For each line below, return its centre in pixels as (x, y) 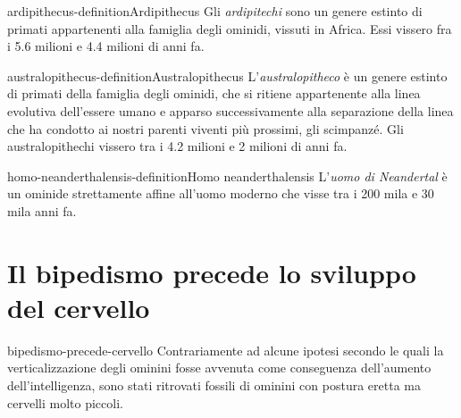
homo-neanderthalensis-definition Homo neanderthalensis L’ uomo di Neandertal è (227, 176)
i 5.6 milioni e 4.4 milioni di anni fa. (106, 46)
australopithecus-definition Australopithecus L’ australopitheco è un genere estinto (227, 75)
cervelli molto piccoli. (65, 402)
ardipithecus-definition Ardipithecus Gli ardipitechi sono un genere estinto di (215, 11)
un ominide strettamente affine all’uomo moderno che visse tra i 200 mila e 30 (221, 193)
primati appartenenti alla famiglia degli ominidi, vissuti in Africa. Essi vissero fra (230, 28)
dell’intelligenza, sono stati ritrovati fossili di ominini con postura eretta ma (214, 385)
